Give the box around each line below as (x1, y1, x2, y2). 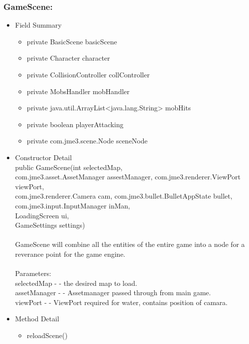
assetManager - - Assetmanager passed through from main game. (15, 287, 211, 298)
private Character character (27, 53, 110, 63)
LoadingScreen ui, (15, 210, 69, 220)
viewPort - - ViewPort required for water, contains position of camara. (15, 297, 228, 307)
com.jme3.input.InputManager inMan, (15, 200, 130, 210)
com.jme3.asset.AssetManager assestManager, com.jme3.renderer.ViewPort (15, 172, 241, 182)
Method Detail (15, 313, 60, 324)
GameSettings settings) (15, 220, 85, 230)
